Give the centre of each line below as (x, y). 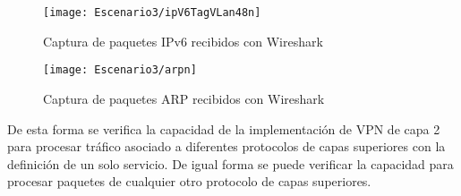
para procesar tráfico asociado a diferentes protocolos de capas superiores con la (226, 146)
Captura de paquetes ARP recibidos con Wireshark (184, 98)
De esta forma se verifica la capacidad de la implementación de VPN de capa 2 (224, 128)
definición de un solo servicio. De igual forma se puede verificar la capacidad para (230, 163)
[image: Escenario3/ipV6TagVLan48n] (152, 13)
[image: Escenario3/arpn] (120, 70)
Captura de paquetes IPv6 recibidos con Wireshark (183, 41)
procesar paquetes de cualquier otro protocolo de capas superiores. (189, 181)
